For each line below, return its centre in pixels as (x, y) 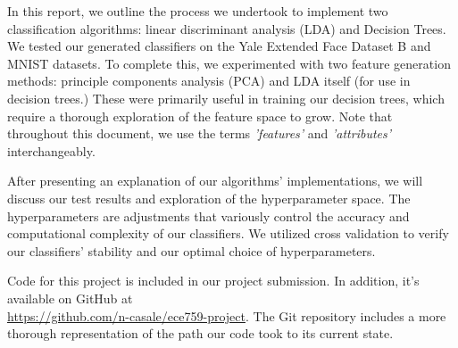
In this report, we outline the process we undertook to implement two (198, 11)
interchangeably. (51, 150)
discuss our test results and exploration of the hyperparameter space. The (209, 198)
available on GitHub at (70, 298)
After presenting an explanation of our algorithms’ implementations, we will (215, 181)
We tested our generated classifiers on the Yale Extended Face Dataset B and (219, 46)
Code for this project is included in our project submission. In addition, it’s (213, 281)
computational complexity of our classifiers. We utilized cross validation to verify (228, 233)
